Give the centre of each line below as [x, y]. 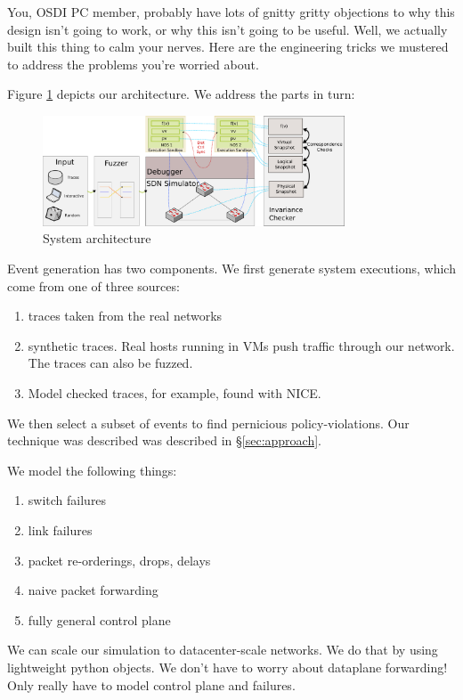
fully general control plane [99, 619]
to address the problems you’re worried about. [133, 64]
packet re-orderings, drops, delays [119, 560]
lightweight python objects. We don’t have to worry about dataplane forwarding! [227, 667]
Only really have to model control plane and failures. [151, 684]
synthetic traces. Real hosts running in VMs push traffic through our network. [241, 345]
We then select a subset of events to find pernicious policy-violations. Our [208, 423]
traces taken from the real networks [125, 316]
